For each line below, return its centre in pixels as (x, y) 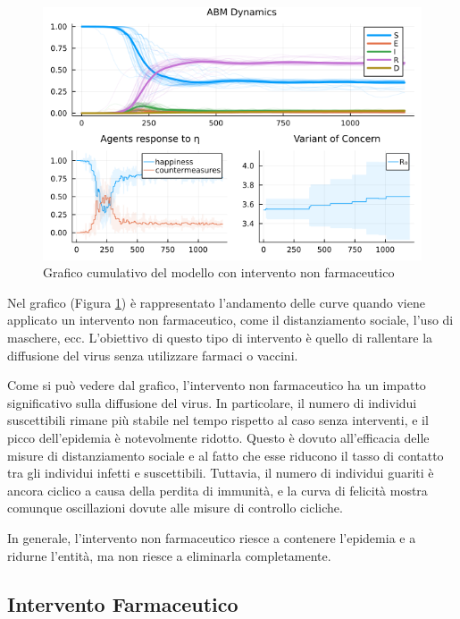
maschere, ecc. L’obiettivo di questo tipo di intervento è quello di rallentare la (220, 338)
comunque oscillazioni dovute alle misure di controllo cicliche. (175, 508)
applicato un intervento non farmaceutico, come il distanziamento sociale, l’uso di (230, 320)
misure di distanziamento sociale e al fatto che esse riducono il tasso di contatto (226, 455)
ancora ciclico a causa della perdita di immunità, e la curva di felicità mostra (217, 490)
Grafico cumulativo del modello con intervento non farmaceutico (219, 272)
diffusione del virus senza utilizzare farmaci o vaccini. (153, 355)
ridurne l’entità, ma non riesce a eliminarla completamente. (169, 555)
